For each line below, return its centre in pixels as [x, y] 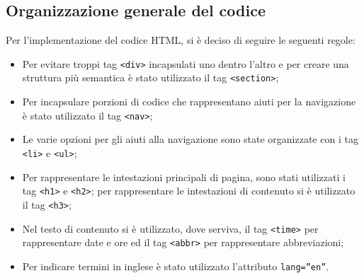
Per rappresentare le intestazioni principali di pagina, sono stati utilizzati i [184, 176]
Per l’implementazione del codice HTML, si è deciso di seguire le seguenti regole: [181, 40]
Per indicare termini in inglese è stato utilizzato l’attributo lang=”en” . [176, 266]
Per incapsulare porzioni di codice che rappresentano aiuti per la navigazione [189, 102]
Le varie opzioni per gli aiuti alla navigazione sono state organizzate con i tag [190, 139]
